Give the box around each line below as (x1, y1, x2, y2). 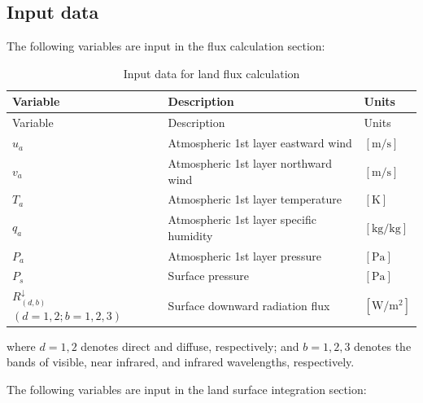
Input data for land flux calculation (123, 64, 300, 81)
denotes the (354, 337, 412, 354)
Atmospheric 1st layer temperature (168, 191, 342, 208)
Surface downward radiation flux (168, 297, 330, 314)
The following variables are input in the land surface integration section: (7, 381, 367, 398)
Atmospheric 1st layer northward (168, 154, 332, 171)
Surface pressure (168, 267, 250, 284)
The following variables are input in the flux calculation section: (7, 37, 325, 55)
